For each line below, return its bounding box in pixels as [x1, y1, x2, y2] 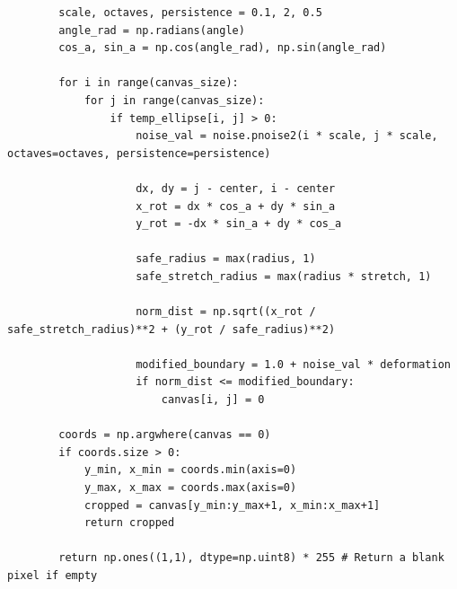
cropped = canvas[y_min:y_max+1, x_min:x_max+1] [83, 498, 381, 512]
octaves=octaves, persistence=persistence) [7, 146, 271, 160]
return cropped [83, 516, 175, 530]
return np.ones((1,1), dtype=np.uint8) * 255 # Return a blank [58, 551, 444, 565]
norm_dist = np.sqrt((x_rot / [136, 305, 316, 319]
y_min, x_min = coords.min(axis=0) [83, 463, 297, 477]
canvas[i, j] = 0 [161, 393, 265, 407]
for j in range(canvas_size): [83, 93, 265, 107]
